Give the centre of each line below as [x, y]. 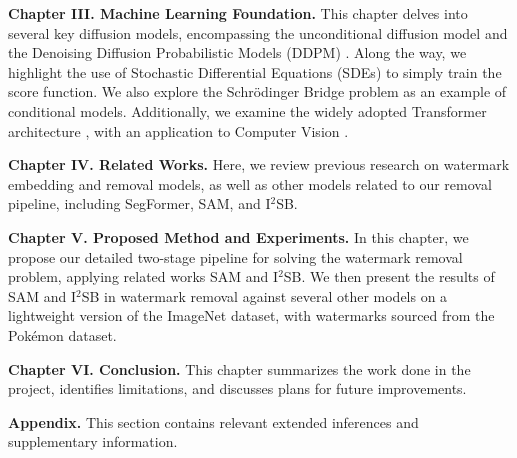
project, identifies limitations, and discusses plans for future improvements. [237, 388]
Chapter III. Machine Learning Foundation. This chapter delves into [238, 13]
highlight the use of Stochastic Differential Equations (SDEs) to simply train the [255, 71]
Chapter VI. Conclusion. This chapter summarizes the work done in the [239, 368]
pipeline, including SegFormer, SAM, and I [139, 203]
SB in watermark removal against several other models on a [264, 295]
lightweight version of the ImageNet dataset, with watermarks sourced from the [251, 315]
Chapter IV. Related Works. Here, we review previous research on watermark [259, 164]
